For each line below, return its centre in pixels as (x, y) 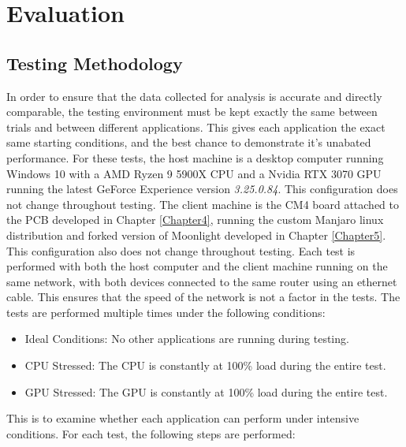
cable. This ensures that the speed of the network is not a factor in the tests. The (203, 297)
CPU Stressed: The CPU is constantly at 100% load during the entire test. (205, 365)
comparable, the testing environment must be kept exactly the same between (192, 112)
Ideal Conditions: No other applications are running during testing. (187, 339)
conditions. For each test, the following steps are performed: (151, 433)
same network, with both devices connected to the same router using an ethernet (202, 281)
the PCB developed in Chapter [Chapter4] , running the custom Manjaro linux (195, 220)
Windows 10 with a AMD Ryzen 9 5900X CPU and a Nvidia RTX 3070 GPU (194, 173)
